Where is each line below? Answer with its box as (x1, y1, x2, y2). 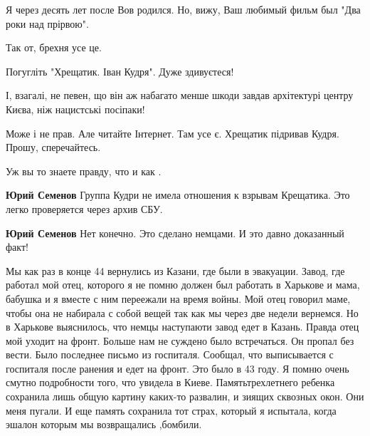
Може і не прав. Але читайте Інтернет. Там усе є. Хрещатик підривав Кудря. (6, 125, 339, 140)
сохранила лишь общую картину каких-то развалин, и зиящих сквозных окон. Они (6, 389, 364, 404)
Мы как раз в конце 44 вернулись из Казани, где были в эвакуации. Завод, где (6, 263, 345, 278)
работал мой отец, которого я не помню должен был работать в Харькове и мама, (6, 277, 360, 292)
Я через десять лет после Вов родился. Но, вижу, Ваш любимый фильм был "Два (6, 2, 361, 16)
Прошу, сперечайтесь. (6, 140, 101, 155)
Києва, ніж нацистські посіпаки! (6, 101, 145, 116)
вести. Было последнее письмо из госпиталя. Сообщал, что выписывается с (6, 347, 334, 362)
